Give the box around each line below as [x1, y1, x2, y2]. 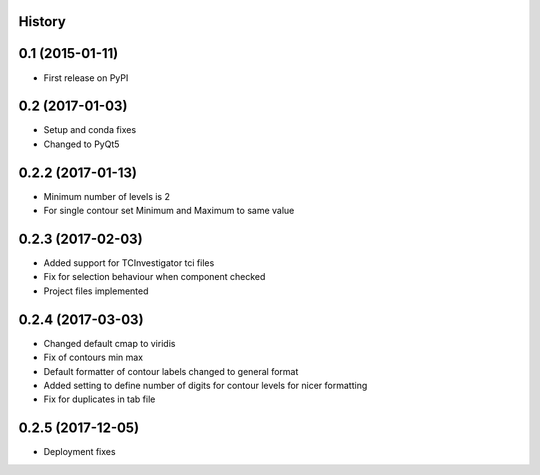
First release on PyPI [43, 71, 129, 84]
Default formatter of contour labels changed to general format [43, 365, 299, 377]
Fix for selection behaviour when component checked [43, 271, 266, 283]
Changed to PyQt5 [43, 138, 120, 150]
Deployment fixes [43, 446, 116, 458]
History [18, 13, 67, 30]
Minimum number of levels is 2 [43, 190, 170, 202]
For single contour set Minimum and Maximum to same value [43, 205, 295, 217]
